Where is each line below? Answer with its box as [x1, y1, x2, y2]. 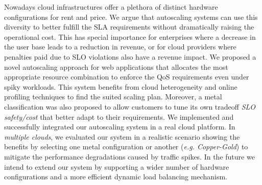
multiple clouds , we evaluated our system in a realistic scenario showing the [4, 131, 240, 142]
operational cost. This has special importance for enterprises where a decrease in [4, 31, 256, 42]
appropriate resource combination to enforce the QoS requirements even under [4, 71, 249, 82]
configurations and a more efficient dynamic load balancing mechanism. [4, 171, 227, 182]
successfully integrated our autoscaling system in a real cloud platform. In [4, 121, 235, 132]
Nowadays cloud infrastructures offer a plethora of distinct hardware [4, 2, 218, 12]
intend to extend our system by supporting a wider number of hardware [4, 161, 229, 172]
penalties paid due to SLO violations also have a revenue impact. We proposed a [4, 51, 256, 62]
